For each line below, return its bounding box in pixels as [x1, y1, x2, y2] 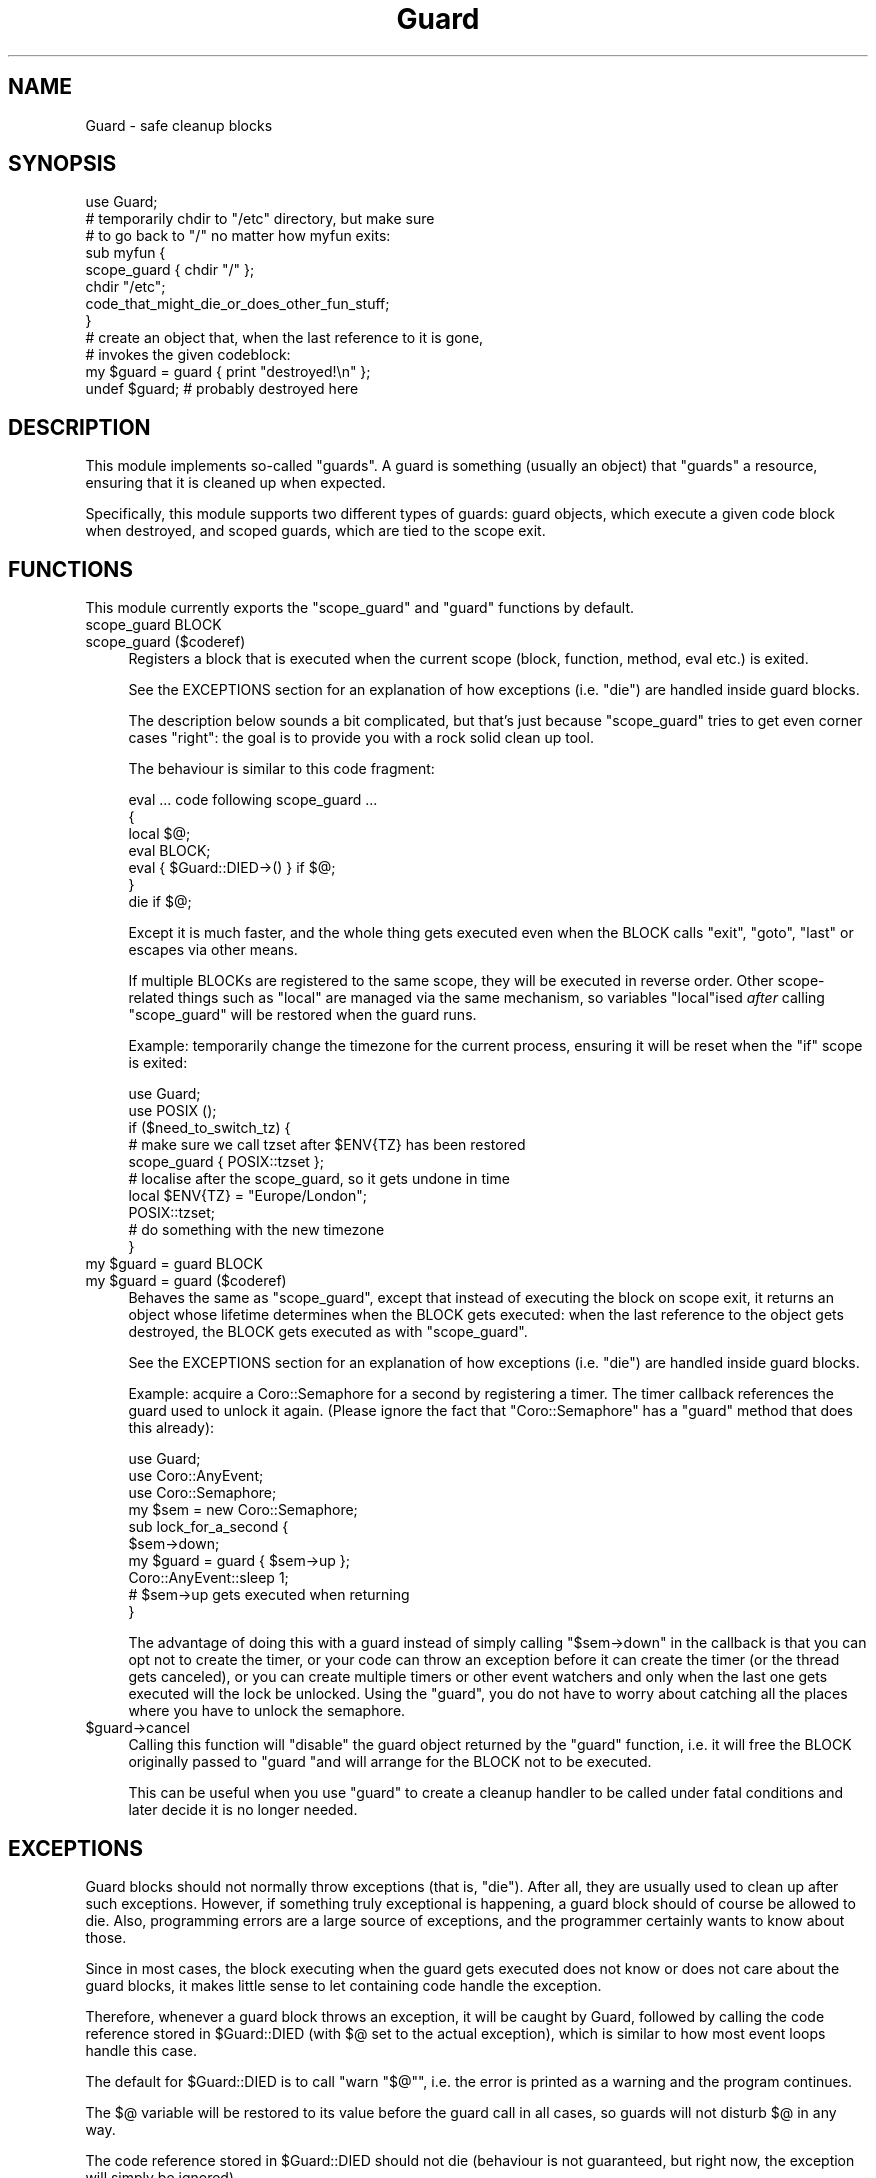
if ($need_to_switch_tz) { [128, 1119, 291, 1137]
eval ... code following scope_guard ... [128, 791, 378, 809]
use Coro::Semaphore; [128, 1484, 277, 1502]
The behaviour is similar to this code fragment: [128, 760, 435, 778]
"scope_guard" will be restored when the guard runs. [128, 1006, 477, 1024]
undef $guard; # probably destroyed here [85, 380, 359, 398]
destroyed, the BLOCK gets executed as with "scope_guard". [128, 1323, 528, 1341]
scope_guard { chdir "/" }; [85, 261, 255, 279]
